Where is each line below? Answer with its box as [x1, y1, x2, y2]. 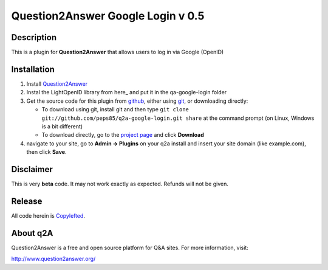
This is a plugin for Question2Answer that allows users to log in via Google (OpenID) [11, 49, 224, 56]
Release [11, 196, 43, 206]
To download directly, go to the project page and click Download [41, 131, 205, 139]
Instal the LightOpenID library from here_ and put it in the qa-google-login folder [26, 89, 227, 96]
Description [11, 32, 57, 43]
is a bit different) [41, 122, 83, 130]
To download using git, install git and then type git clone [41, 106, 190, 113]
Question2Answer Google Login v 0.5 [11, 9, 205, 22]
